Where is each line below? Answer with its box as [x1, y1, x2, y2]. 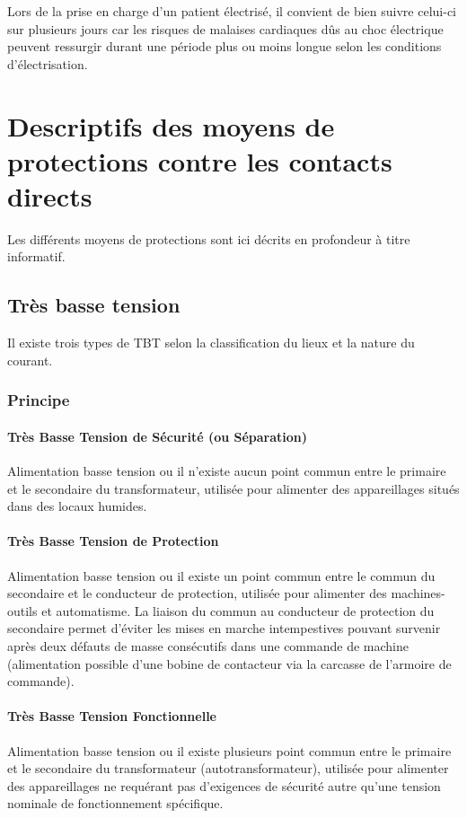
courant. [7, 350, 53, 369]
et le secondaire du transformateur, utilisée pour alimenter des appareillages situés [7, 479, 460, 497]
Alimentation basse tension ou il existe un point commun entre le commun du [7, 566, 436, 585]
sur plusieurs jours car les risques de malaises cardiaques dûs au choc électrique [7, 19, 444, 38]
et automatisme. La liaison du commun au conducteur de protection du [41, 601, 435, 620]
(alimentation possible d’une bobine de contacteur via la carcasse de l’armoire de [7, 654, 452, 673]
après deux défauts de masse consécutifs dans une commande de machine [7, 637, 409, 655]
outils [7, 601, 38, 620]
